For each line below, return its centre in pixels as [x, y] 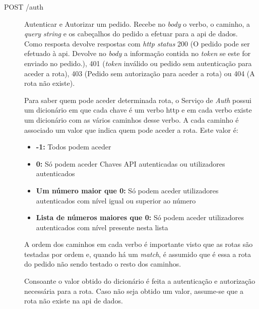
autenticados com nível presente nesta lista [102, 227]
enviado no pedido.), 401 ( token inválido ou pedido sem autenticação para [138, 63]
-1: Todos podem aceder [74, 147]
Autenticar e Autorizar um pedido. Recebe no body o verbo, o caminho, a [137, 23]
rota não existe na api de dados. [74, 301]
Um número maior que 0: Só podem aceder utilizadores [127, 190]
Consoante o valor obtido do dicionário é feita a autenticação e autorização [140, 281]
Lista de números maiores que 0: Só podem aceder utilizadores [140, 217]
